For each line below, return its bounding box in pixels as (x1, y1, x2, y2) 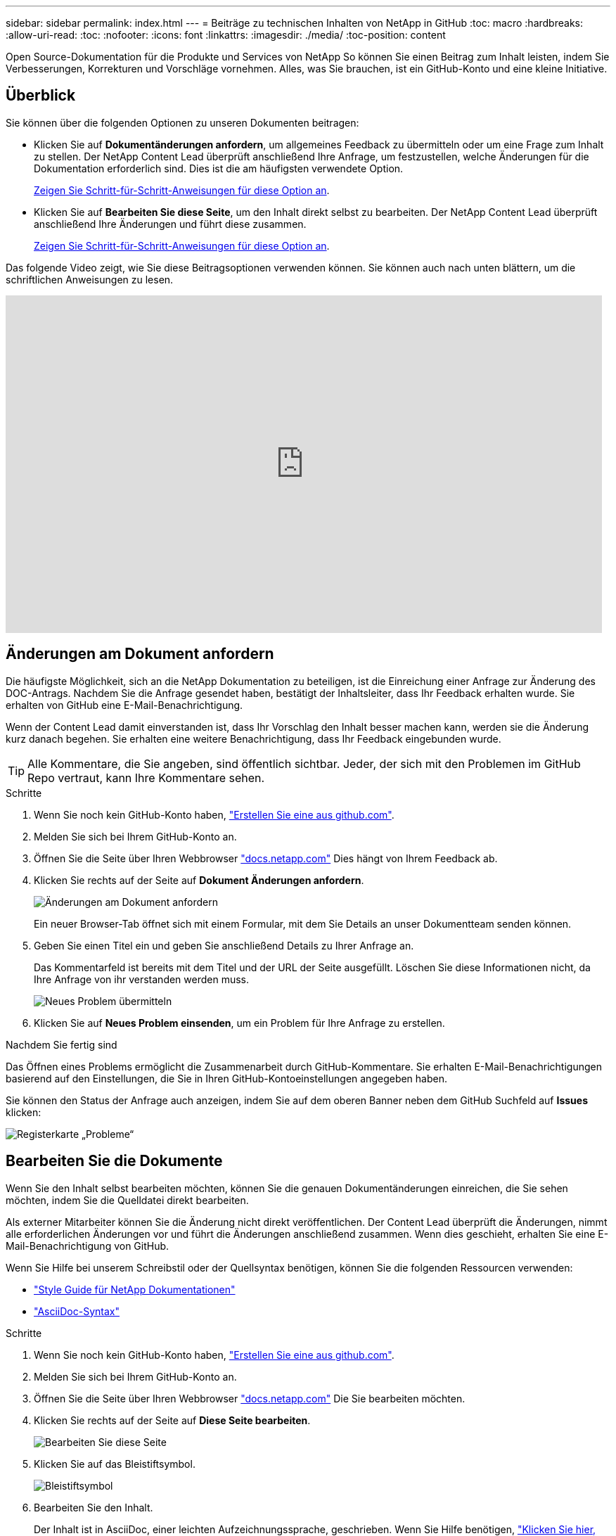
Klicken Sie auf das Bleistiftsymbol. (34, 1457, 195, 1470)
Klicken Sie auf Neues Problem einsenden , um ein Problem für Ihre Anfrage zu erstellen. (34, 1016, 445, 1029)
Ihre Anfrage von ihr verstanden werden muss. (34, 973, 250, 985)
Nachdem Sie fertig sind (6, 1038, 117, 1051)
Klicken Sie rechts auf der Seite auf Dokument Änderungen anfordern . (34, 873, 364, 886)
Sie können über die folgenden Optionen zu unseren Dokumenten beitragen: (6, 116, 359, 129)
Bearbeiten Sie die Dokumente (6, 1152, 223, 1170)
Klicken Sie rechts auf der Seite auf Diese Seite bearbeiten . (34, 1414, 311, 1426)
